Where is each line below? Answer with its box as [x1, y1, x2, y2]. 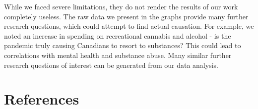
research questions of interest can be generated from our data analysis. [4, 59, 218, 70]
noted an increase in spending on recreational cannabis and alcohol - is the [4, 30, 231, 41]
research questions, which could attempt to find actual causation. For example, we [4, 21, 254, 31]
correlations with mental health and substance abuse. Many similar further [4, 50, 232, 60]
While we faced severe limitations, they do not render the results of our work [4, 1, 238, 11]
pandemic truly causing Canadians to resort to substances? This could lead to [4, 40, 241, 51]
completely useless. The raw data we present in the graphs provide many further [4, 11, 249, 21]
